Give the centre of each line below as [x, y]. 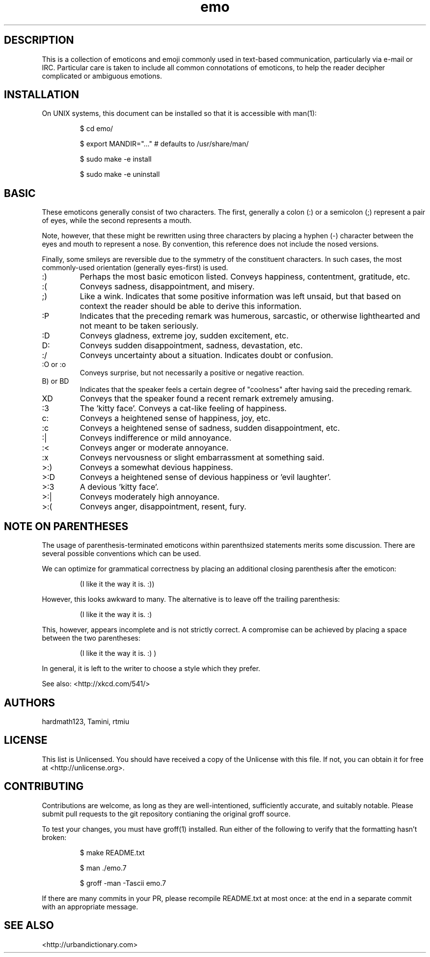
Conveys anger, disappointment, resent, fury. [163, 507]
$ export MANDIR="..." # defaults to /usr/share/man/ [164, 144]
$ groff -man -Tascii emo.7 [123, 883]
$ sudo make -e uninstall [120, 174]
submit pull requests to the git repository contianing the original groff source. [166, 814]
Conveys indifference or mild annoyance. [156, 438]
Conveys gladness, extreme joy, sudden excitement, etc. [184, 336]
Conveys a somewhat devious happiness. [156, 467]
